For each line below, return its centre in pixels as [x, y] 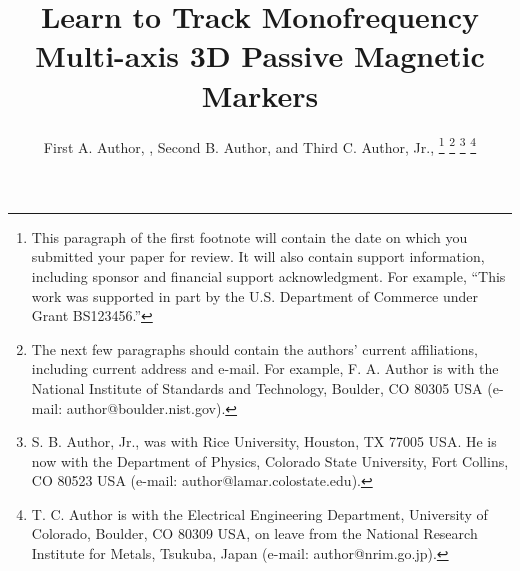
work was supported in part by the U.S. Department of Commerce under [255, 295]
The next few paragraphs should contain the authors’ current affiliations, [255, 348]
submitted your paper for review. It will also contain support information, [258, 256]
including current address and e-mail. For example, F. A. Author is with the [265, 368]
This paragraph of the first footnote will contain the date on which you [249, 236]
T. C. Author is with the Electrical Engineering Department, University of [259, 513]
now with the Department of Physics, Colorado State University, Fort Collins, [270, 460]
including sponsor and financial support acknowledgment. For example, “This [268, 275]
